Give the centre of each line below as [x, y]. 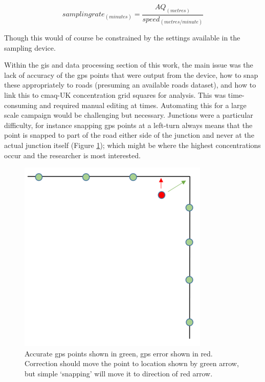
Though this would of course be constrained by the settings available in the [122, 38]
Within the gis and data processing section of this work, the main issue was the [129, 65]
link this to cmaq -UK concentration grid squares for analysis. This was [115, 95]
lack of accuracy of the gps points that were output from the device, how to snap [131, 75]
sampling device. [30, 47]
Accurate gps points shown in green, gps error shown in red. [119, 353]
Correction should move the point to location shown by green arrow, [132, 363]
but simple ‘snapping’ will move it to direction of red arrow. [119, 373]
